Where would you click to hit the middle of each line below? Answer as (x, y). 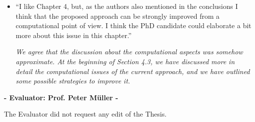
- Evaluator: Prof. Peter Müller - (61, 97)
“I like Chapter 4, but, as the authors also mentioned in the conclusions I (127, 6)
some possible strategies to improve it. (73, 81)
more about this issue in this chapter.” (74, 35)
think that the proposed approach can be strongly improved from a (118, 16)
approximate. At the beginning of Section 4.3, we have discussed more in (125, 61)
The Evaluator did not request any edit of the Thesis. (85, 114)
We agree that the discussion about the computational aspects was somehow (129, 52)
